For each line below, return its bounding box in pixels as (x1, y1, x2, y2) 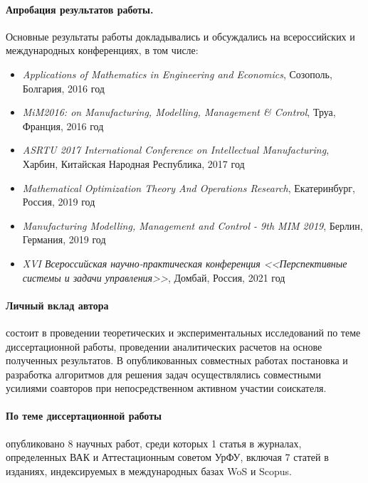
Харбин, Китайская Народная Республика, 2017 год (22, 156, 245, 171)
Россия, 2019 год (22, 194, 95, 209)
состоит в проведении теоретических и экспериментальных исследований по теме (6, 324, 361, 339)
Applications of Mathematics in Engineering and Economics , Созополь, (22, 66, 332, 81)
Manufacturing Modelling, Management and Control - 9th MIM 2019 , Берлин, (22, 218, 363, 233)
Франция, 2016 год (22, 118, 104, 133)
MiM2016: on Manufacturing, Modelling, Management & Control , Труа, (22, 105, 336, 120)
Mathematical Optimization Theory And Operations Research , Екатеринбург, (22, 180, 355, 195)
